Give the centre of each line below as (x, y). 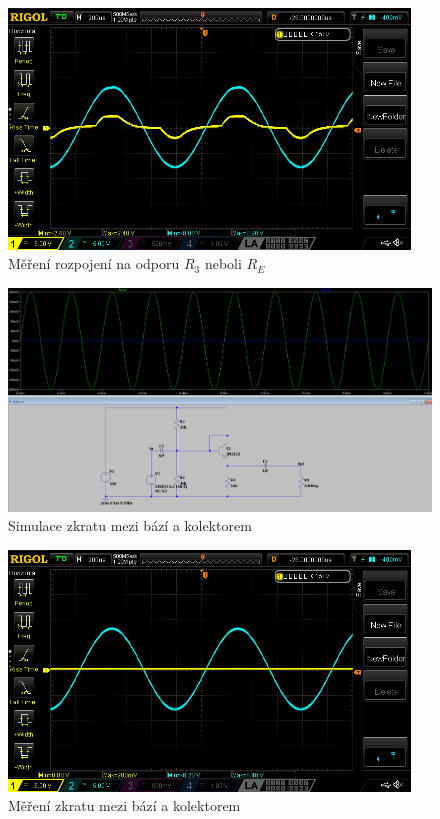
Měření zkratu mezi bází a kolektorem (124, 805)
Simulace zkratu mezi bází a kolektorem (130, 525)
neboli (223, 263)
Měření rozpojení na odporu (94, 263)
